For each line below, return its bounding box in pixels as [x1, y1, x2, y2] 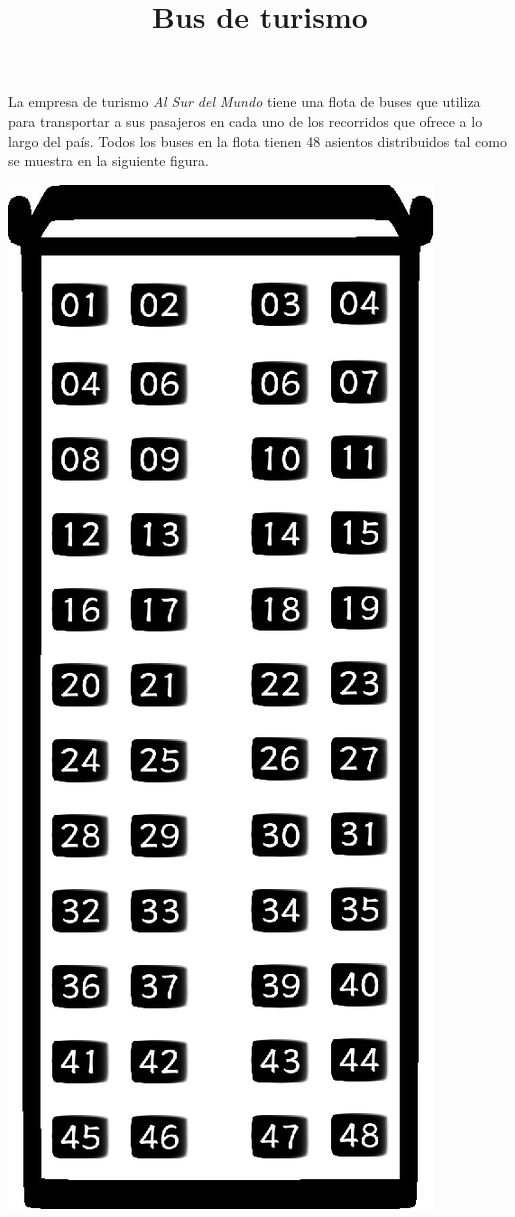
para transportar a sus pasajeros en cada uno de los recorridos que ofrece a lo [8, 110, 483, 131]
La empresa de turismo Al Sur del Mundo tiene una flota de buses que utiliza [8, 91, 481, 112]
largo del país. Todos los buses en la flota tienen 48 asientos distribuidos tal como [8, 130, 507, 151]
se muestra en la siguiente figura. [8, 150, 209, 171]
